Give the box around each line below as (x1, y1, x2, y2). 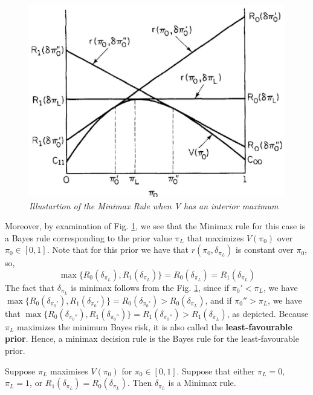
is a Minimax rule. (168, 376, 236, 389)
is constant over (235, 243, 294, 256)
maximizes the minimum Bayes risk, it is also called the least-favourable (17, 320, 292, 333)
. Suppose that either (176, 364, 255, 377)
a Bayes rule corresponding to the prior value (5, 231, 172, 244)
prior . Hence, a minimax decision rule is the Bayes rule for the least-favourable (5, 332, 299, 345)
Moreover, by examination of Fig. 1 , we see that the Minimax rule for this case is (5, 220, 306, 232)
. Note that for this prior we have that (47, 243, 189, 256)
